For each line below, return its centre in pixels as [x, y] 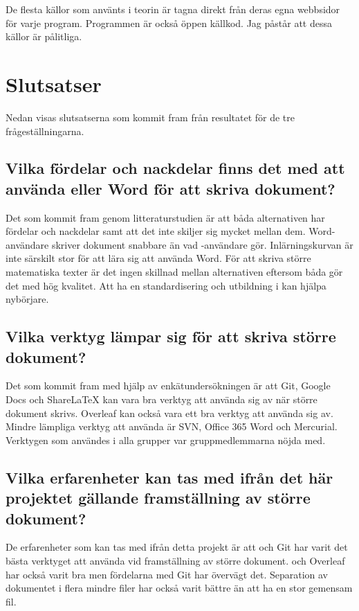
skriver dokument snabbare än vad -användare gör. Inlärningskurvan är [202, 244]
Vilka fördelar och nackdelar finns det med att [175, 168]
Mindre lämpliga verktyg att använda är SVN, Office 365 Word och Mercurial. [172, 426]
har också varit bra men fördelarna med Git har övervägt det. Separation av [167, 574]
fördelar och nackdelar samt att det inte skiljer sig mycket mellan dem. [156, 231]
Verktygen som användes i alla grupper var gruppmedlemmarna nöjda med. [166, 440]
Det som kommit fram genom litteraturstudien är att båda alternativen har [165, 217]
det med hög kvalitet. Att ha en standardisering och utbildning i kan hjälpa [166, 285]
